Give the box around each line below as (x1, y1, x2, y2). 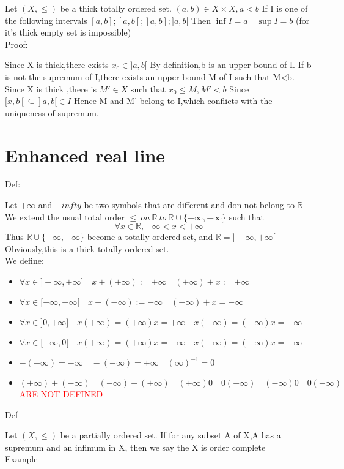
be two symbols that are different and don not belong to (84, 198, 295, 211)
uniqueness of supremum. (5, 106, 99, 119)
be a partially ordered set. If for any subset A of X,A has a (60, 429, 281, 441)
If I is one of (262, 2, 308, 14)
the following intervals (5, 13, 87, 26)
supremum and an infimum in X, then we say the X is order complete (5, 440, 266, 453)
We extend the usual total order (5, 210, 125, 223)
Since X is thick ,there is (5, 82, 97, 95)
